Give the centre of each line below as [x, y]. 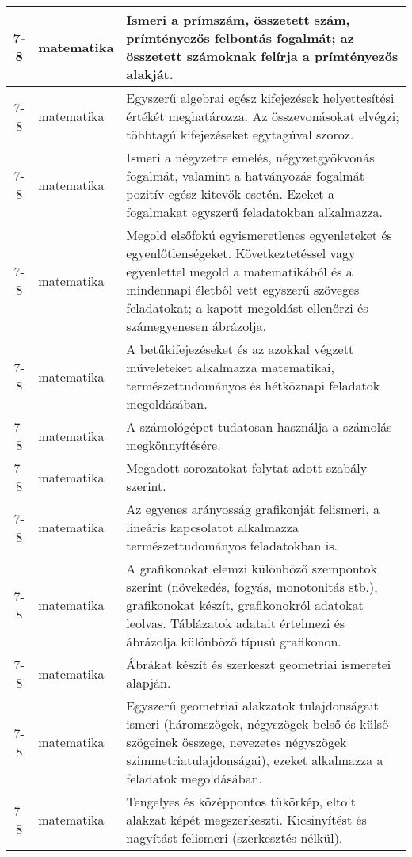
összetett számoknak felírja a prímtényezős [262, 56]
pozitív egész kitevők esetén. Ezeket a [230, 194]
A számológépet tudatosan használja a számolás [259, 427]
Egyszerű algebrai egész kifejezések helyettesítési [260, 98]
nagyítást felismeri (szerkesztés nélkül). [235, 838]
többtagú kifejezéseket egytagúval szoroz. [240, 134]
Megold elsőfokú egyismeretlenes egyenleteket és [259, 235]
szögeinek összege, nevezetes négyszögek [237, 742]
